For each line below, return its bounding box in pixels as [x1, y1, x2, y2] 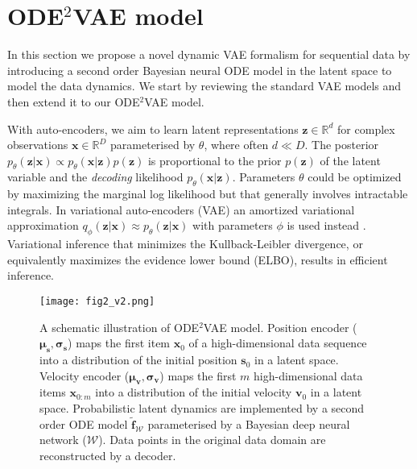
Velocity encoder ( [39, 367, 130, 384]
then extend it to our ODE [7, 93, 140, 110]
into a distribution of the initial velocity [95, 384, 292, 401]
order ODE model [39, 415, 128, 432]
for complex [337, 120, 395, 137]
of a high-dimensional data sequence [188, 334, 367, 351]
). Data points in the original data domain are [98, 431, 326, 448]
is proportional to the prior [147, 151, 282, 168]
